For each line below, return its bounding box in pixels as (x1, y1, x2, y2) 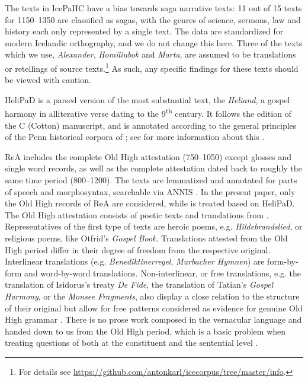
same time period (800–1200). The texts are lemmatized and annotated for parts (5, 174, 297, 186)
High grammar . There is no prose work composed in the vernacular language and (5, 313, 302, 326)
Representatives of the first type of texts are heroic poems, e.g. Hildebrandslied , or (5, 220, 303, 233)
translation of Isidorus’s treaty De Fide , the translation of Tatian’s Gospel (5, 278, 274, 291)
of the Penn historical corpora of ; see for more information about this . (5, 130, 265, 143)
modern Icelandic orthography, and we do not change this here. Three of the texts (5, 36, 303, 49)
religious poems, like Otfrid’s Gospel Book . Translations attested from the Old (5, 232, 288, 244)
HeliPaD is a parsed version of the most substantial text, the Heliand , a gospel (5, 93, 290, 106)
